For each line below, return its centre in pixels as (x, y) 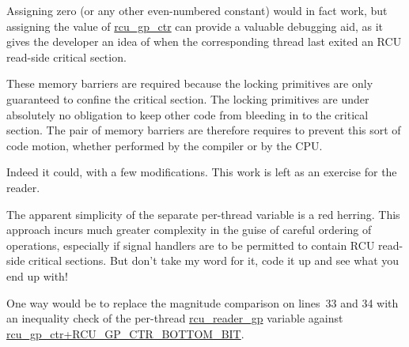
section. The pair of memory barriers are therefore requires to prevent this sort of (204, 130)
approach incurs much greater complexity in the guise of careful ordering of (189, 230)
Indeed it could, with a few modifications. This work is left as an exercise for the (202, 172)
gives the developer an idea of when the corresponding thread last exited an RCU (204, 41)
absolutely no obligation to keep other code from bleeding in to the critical (187, 114)
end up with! (37, 275)
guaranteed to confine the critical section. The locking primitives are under (188, 98)
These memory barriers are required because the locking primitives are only (190, 83)
